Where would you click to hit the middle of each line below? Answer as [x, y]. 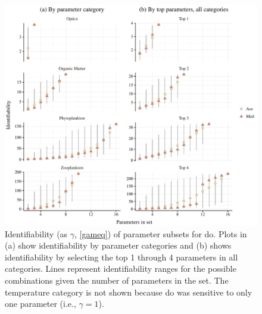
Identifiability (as [36, 233]
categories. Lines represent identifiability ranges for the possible [121, 269]
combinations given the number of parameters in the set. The [117, 280]
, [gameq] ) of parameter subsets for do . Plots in [161, 233]
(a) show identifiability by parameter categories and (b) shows [118, 245]
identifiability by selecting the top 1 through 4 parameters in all [121, 257]
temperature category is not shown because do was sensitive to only [129, 292]
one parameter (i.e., [40, 304]
